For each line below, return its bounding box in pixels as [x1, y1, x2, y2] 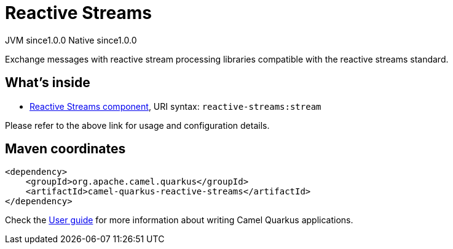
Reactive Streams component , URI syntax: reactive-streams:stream [30, 101, 321, 112]
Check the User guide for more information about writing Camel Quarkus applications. [5, 215, 353, 226]
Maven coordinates [5, 141, 126, 157]
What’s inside [5, 75, 90, 91]
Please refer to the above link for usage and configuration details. [5, 120, 270, 131]
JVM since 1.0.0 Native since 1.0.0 [5, 34, 137, 45]
